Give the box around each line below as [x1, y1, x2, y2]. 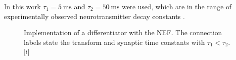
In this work [4, 1, 41, 11]
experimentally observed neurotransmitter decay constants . [4, 11, 185, 21]
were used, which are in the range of [122, 1, 232, 11]
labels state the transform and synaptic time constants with [24, 37, 205, 47]
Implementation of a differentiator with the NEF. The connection [24, 27, 222, 38]
